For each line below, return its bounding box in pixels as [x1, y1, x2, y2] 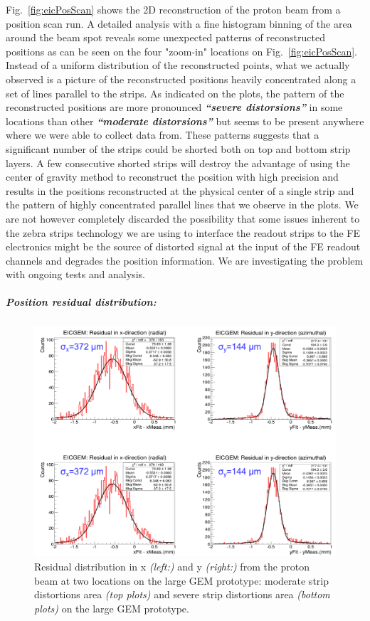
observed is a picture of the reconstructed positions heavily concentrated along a [6, 71, 356, 86]
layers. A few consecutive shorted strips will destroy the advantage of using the [6, 155, 350, 170]
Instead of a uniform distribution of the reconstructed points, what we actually [6, 58, 350, 73]
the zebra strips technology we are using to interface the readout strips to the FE [6, 225, 360, 240]
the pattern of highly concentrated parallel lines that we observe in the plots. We [6, 197, 359, 212]
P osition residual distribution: [6, 294, 157, 309]
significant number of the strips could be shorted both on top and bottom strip [6, 141, 351, 156]
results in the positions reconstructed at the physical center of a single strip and [6, 183, 354, 198]
